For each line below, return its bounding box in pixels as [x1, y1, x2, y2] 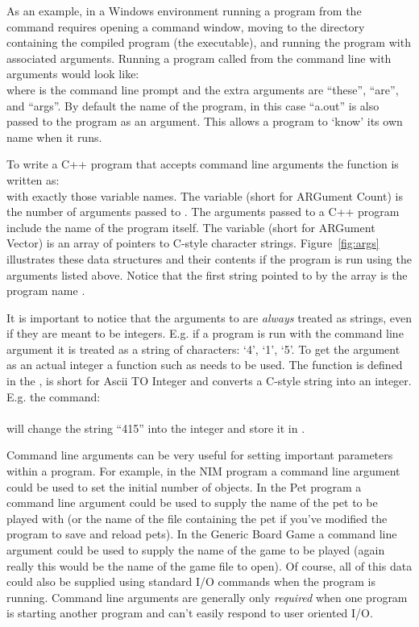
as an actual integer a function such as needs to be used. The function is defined [6, 356, 403, 373]
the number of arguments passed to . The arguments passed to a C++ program [6, 203, 400, 220]
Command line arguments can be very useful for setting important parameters [6, 446, 393, 463]
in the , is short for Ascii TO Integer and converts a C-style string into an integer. [6, 372, 412, 389]
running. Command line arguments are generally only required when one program [6, 588, 408, 605]
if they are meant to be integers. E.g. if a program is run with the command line [6, 325, 404, 342]
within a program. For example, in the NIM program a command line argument [6, 463, 400, 480]
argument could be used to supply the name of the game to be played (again [6, 542, 385, 558]
